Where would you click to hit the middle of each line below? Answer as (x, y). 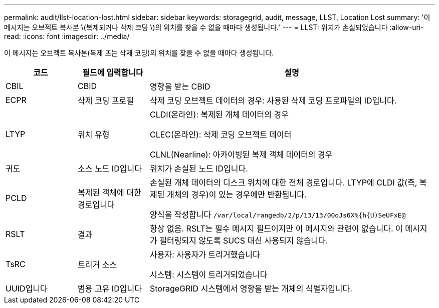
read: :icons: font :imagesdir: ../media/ (67, 36)
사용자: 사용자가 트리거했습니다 (205, 254)
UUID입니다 (27, 288)
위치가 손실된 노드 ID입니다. (199, 168)
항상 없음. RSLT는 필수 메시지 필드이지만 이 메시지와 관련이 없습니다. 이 (276, 228)
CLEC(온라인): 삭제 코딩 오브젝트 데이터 (221, 134)
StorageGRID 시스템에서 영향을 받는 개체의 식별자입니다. (251, 288)
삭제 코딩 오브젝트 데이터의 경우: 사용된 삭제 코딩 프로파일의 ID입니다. (273, 100)
